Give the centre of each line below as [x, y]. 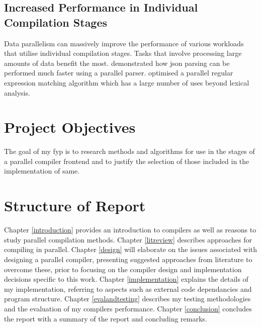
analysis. [17, 92]
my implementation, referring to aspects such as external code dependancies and [128, 289]
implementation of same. [42, 171]
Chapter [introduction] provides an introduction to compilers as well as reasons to [130, 230]
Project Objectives [70, 127]
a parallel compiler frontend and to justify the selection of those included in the [127, 161]
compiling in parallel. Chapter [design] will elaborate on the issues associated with [131, 249]
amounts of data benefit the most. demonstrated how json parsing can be [117, 63]
